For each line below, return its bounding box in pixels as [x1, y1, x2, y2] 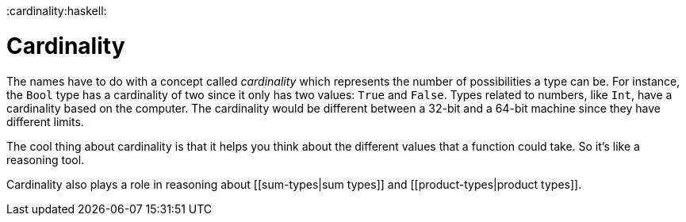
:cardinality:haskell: [6, 4, 107, 17]
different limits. [6, 114, 84, 128]
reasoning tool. [6, 152, 85, 166]
